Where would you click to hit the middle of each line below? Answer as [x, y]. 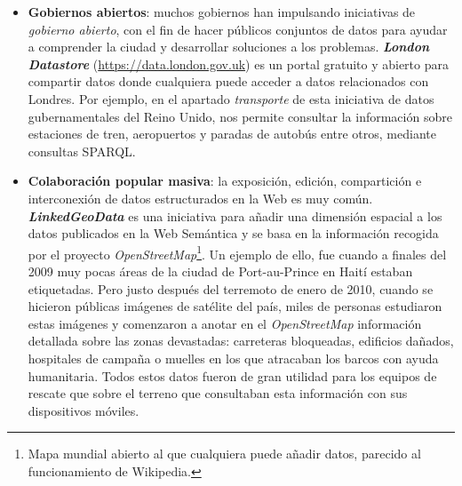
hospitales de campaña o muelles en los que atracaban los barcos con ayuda [233, 358]
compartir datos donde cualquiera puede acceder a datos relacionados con [228, 81]
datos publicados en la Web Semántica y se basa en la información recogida [233, 233]
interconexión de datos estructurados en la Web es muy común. [200, 198]
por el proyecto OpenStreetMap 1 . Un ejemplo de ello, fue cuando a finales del [237, 252]
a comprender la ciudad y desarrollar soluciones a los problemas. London [228, 47]
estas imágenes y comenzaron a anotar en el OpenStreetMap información [225, 323]
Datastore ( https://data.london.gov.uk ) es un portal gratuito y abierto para [238, 64]
